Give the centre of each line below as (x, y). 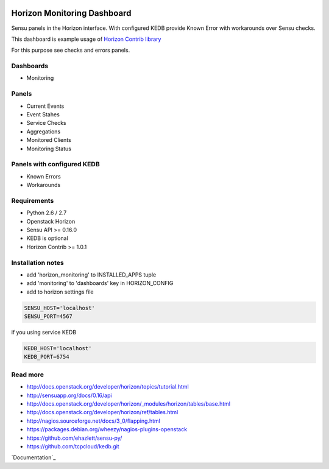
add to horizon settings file (60, 292)
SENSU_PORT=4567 (48, 316)
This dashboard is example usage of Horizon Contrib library (86, 39)
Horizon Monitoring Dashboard (71, 13)
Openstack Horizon (51, 221)
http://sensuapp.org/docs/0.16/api (69, 395)
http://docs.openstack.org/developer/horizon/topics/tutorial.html (108, 387)
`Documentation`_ (34, 457)
